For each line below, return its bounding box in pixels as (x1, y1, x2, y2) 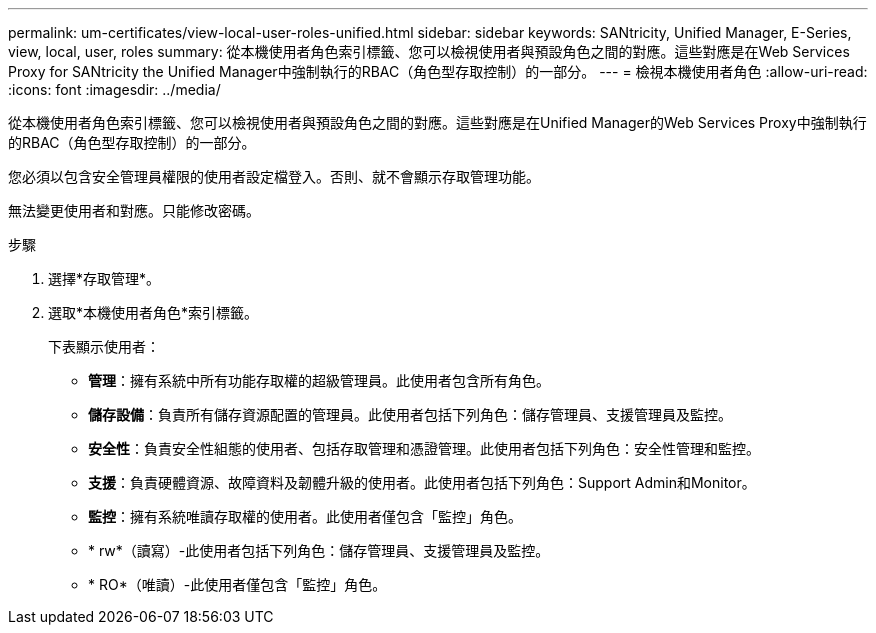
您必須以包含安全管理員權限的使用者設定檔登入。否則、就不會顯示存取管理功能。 (8, 168, 540, 185)
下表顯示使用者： (48, 338, 160, 355)
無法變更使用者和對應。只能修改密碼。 (8, 202, 260, 219)
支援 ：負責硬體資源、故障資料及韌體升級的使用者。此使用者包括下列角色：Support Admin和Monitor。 (88, 474, 756, 491)
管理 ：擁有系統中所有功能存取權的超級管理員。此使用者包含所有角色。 (88, 372, 550, 389)
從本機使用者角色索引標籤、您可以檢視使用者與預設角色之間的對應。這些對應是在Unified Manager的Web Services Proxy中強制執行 (8, 114, 867, 131)
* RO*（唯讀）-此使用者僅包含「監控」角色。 (88, 576, 387, 593)
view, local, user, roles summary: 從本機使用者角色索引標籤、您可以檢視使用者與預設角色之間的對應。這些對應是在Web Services (8, 43, 850, 60)
